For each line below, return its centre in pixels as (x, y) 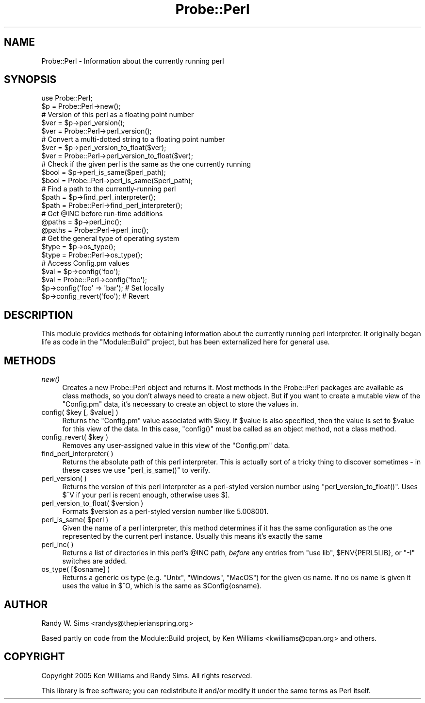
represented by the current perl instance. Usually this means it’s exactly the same (192, 536)
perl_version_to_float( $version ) (92, 503)
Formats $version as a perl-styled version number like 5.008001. (165, 512)
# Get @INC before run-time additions (102, 214)
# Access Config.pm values (85, 263)
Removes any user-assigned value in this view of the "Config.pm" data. (176, 446)
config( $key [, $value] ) (80, 412)
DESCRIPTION (39, 315)
